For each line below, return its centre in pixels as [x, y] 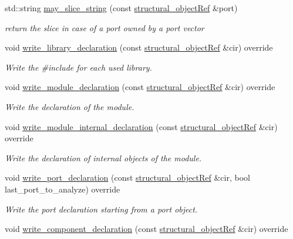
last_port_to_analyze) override [63, 189]
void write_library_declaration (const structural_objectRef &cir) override [139, 47]
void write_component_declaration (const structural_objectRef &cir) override [146, 229]
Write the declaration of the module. [70, 106]
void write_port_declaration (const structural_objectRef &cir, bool [127, 177]
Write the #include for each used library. [78, 67]
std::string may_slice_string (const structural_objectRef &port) [121, 8]
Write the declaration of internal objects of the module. [103, 157]
